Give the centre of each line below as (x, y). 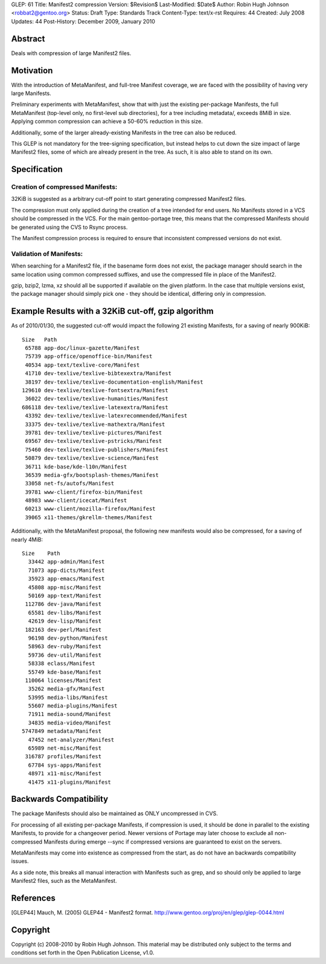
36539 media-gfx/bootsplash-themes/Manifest (92, 475)
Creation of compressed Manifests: (64, 187)
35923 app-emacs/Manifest (66, 579)
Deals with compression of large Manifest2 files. (71, 53)
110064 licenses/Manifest (63, 680)
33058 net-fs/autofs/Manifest (70, 484)
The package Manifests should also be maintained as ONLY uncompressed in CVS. (115, 813)
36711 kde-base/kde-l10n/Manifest (76, 467)
